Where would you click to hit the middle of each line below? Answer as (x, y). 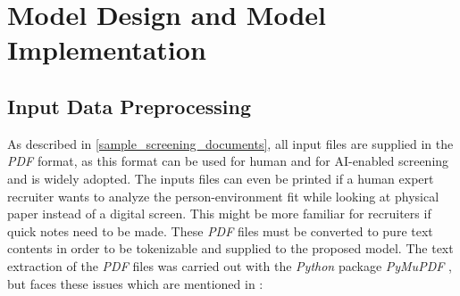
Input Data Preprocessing (129, 106)
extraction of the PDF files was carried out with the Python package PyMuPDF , (230, 265)
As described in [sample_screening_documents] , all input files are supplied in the (230, 143)
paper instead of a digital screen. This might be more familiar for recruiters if (219, 214)
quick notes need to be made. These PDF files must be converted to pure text (220, 230)
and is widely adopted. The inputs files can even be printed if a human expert (221, 178)
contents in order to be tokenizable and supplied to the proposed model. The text (230, 248)
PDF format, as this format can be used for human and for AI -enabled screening (228, 161)
